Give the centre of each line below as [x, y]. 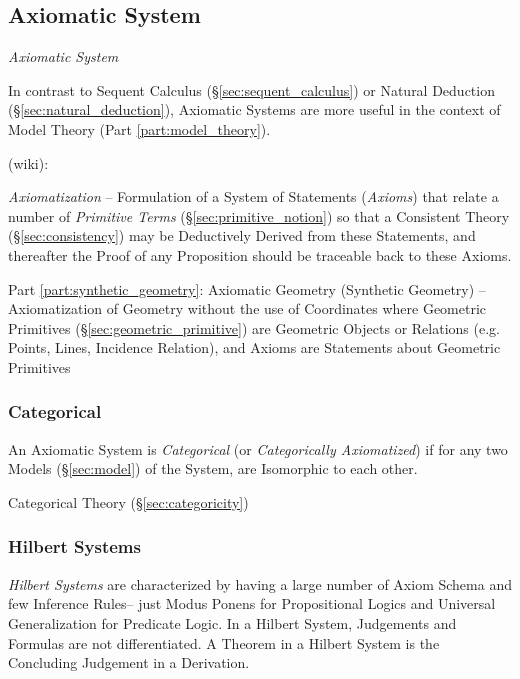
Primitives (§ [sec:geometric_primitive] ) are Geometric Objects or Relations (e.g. [254, 327]
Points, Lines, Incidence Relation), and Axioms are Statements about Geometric [254, 347]
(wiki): [28, 162]
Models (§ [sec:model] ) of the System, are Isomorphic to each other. [213, 468]
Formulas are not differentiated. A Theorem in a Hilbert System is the [224, 642]
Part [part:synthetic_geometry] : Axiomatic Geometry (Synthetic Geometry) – [247, 288]
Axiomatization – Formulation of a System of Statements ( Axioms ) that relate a [253, 196]
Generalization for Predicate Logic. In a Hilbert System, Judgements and [232, 622]
